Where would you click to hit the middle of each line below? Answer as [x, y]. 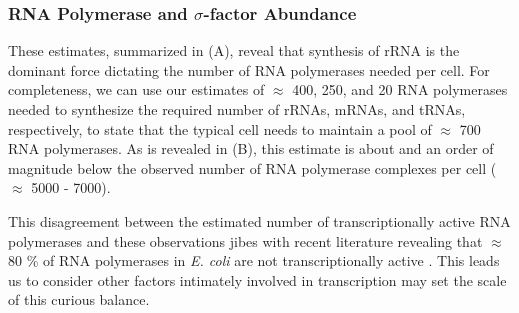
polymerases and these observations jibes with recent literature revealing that [245, 240]
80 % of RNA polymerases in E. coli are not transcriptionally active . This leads [254, 260]
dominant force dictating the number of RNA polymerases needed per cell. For [249, 69]
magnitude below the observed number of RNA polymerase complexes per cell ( [252, 167]
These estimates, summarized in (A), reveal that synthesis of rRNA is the [234, 50]
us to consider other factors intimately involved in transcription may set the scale [257, 279]
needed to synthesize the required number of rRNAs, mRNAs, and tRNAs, [237, 109]
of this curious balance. [79, 299]
